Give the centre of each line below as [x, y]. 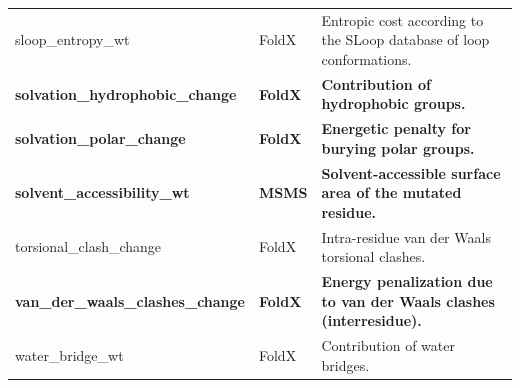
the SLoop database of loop [405, 39]
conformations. [366, 58]
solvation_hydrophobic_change [126, 93]
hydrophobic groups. [393, 103]
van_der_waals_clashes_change [130, 300]
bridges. [345, 364]
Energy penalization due [407, 281]
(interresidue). [371, 320]
